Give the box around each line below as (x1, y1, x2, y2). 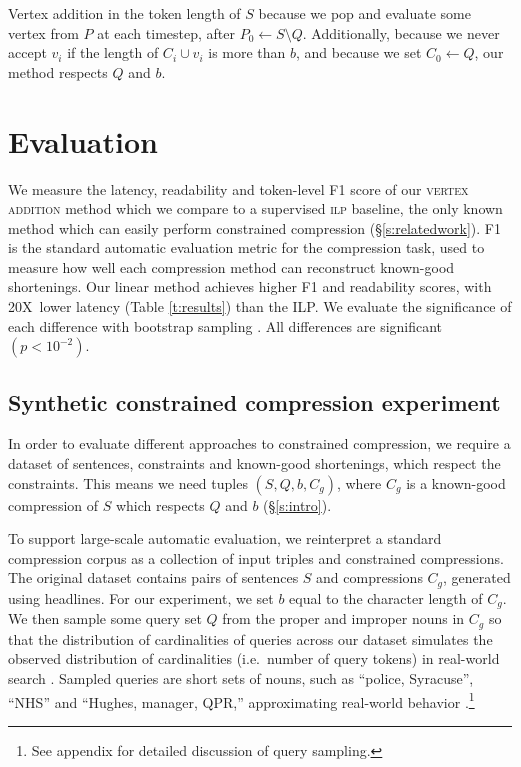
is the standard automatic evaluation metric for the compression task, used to (8, 237, 485, 258)
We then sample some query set (8, 608, 202, 629)
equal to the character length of (289, 587, 483, 608)
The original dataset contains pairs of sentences (8, 567, 299, 588)
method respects (8, 61, 108, 82)
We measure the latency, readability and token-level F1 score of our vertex (8, 178, 469, 199)
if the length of (67, 42, 159, 63)
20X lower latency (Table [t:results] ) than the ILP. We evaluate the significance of (8, 296, 512, 317)
